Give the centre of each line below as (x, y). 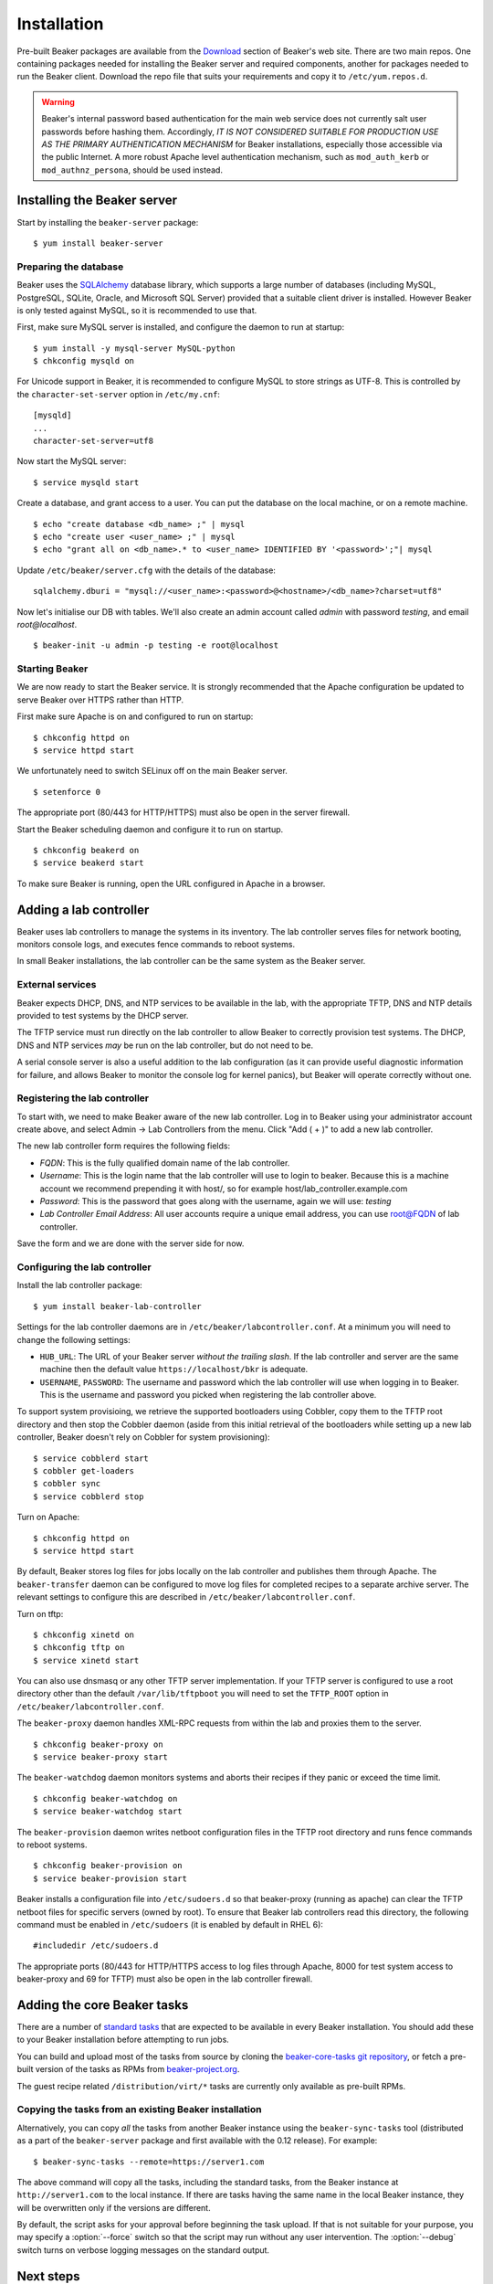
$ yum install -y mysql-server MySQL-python (135, 348)
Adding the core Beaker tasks (103, 2005)
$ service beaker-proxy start (101, 1757)
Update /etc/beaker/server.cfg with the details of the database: (146, 570)
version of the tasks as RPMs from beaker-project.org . (137, 2069)
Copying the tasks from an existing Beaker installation (139, 2110)
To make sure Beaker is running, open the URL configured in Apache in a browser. (171, 883)
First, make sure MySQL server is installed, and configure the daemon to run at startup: (181, 327)
